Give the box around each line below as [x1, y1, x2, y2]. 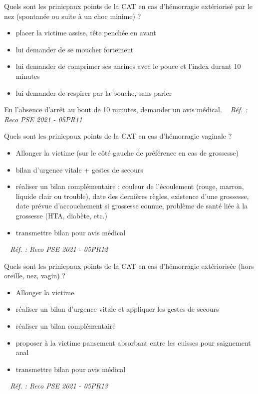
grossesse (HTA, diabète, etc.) [15, 210, 107, 220]
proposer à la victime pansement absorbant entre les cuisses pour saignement [15, 337, 251, 348]
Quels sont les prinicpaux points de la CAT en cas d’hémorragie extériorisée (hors [4, 260, 254, 271]
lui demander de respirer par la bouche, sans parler [15, 87, 172, 98]
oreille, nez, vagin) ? [4, 270, 65, 281]
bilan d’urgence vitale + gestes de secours [15, 164, 143, 175]
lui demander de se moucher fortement [15, 44, 134, 54]
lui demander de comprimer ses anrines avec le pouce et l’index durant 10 [15, 61, 241, 71]
